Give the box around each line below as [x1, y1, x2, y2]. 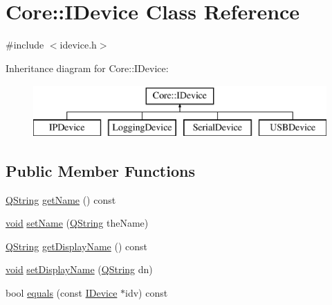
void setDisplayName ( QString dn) [6, 262, 153, 277]
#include [6, 37, 44, 52]
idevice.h [59, 37, 97, 52]
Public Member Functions [6, 159, 195, 181]
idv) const [125, 286, 168, 300]
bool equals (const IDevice [6, 286, 118, 300]
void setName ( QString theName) [6, 216, 149, 230]
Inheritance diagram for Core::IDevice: [6, 60, 169, 75]
